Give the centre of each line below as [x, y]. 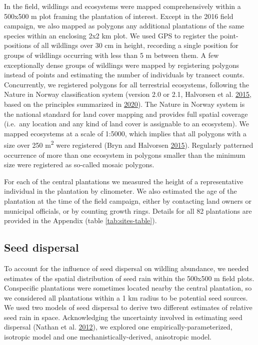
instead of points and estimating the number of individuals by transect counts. [124, 75]
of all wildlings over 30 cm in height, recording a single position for [136, 45]
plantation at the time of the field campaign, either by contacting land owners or [128, 200]
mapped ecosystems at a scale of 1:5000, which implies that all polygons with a [125, 133]
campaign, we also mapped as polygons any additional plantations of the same [124, 26]
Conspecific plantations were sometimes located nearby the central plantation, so [128, 288]
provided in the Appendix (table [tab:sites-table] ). [80, 220]
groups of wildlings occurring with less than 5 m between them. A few [111, 55]
